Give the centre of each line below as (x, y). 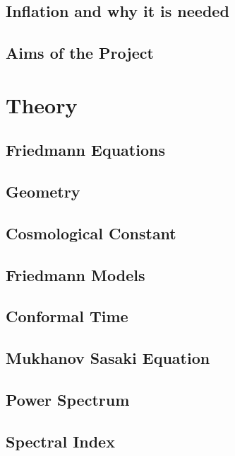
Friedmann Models (76, 274)
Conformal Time (67, 316)
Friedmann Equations (85, 150)
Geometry (43, 192)
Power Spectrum (68, 400)
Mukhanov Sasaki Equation (108, 358)
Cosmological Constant (91, 233)
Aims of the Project (80, 53)
